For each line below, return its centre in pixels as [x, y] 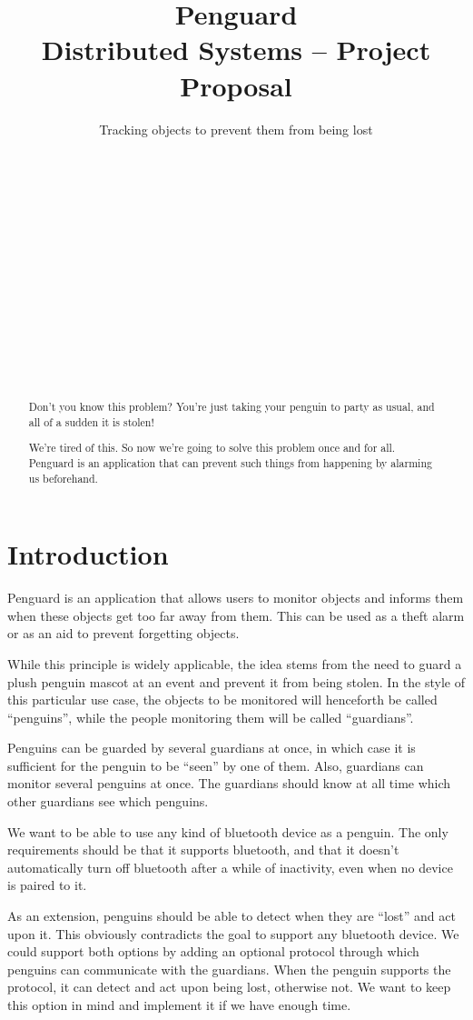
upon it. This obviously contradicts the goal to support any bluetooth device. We [233, 933]
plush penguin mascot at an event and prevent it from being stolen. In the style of [236, 681]
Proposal [236, 85]
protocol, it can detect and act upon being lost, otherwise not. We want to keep [229, 987]
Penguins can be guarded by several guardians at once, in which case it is [212, 748]
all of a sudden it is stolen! [91, 421]
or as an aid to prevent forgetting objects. [123, 633]
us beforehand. [63, 478]
